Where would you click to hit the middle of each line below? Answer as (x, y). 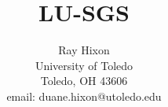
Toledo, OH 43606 (84, 81)
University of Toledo (84, 65)
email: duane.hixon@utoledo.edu (84, 96)
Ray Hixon (84, 50)
